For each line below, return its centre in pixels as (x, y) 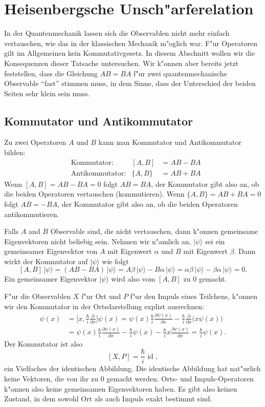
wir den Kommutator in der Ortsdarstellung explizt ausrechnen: (104, 306)
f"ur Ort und (101, 296)
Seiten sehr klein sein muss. (47, 93)
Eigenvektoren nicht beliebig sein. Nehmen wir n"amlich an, (98, 241)
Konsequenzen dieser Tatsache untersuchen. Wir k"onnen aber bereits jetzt (122, 63)
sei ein (215, 241)
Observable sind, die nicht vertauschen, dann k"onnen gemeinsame (154, 231)
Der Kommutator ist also (43, 343)
